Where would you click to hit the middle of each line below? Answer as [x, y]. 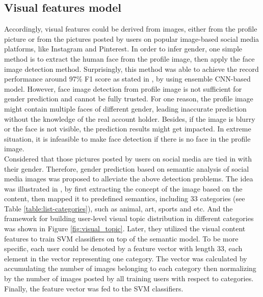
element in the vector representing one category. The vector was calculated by [126, 258]
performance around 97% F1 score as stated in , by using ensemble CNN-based [127, 79]
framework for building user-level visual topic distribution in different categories [129, 218]
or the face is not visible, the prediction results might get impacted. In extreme [128, 129]
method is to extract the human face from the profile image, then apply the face [129, 58]
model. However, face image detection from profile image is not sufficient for [123, 88]
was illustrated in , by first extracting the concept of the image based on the [123, 188]
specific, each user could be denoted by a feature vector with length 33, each [123, 248]
